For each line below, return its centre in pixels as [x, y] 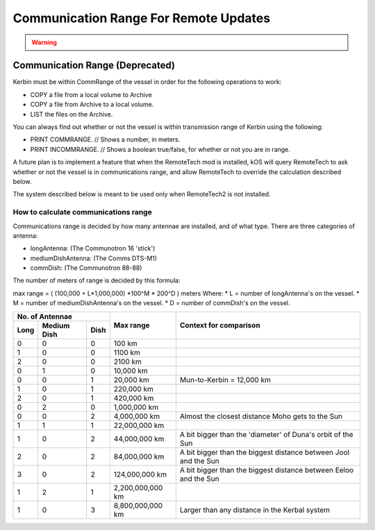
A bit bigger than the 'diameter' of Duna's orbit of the [266, 434]
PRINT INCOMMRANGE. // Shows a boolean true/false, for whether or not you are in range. [160, 149]
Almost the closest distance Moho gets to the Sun [261, 416]
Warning [44, 42]
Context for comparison [220, 325]
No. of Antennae [45, 316]
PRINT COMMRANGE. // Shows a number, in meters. [105, 139]
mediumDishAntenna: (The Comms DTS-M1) [94, 258]
